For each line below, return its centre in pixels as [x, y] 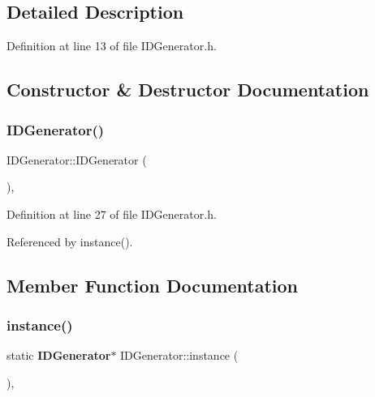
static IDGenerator [59, 355]
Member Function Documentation [153, 285]
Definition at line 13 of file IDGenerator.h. [112, 46]
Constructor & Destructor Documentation [188, 90]
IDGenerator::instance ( [179, 355]
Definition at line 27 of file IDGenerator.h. [112, 213]
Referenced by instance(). [70, 241]
